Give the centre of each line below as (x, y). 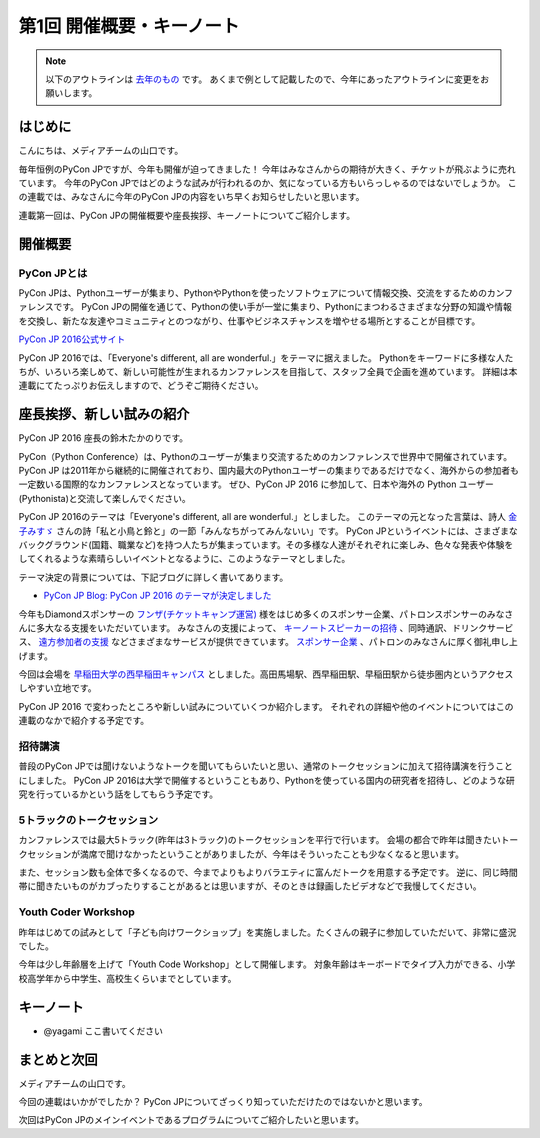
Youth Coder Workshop (76, 912)
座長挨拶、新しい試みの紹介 (104, 414)
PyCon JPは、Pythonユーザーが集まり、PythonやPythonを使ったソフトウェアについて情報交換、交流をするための (252, 292)
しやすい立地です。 (57, 688)
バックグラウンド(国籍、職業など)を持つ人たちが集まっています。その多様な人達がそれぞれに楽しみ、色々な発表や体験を (266, 544)
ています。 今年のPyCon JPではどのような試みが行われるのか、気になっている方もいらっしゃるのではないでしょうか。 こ (267, 183)
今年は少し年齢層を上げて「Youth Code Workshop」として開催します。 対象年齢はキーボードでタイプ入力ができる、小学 (267, 964)
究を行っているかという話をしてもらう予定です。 (118, 794)
